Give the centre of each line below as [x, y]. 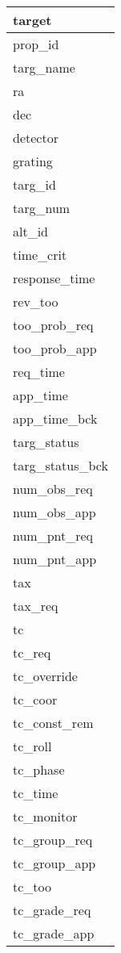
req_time [39, 372]
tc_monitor [45, 816]
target [32, 20]
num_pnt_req [53, 535]
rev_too [36, 301]
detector [36, 138]
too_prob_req [53, 325]
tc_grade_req [52, 910]
